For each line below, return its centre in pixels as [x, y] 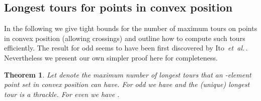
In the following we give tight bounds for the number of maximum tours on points [131, 28]
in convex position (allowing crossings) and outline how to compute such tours [125, 38]
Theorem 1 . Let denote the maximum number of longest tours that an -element [128, 74]
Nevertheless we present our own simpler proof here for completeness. [111, 57]
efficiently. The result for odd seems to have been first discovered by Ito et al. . [126, 48]
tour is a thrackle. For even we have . [62, 94]
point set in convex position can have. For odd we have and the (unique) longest [127, 84]
